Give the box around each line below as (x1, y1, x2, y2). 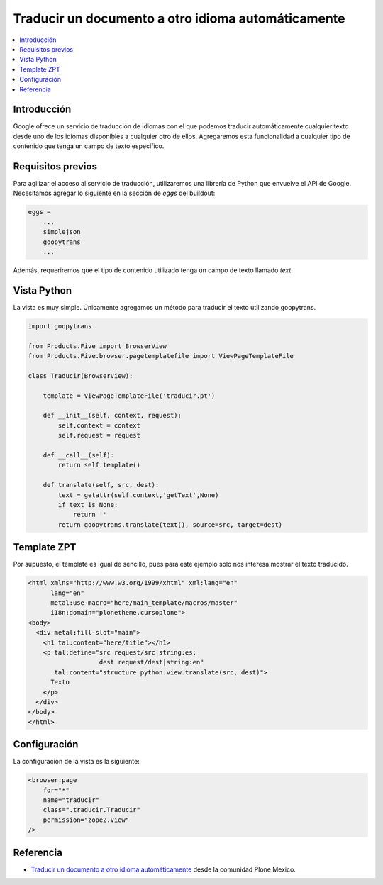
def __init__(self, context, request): (43, 411, 182, 420)
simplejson (43, 228, 81, 236)
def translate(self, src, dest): (43, 481, 160, 489)
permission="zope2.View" (43, 816, 130, 824)
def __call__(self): (43, 451, 115, 459)
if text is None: (57, 501, 118, 508)
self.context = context (57, 421, 141, 429)
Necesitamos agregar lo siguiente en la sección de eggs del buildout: (13, 189, 216, 198)
